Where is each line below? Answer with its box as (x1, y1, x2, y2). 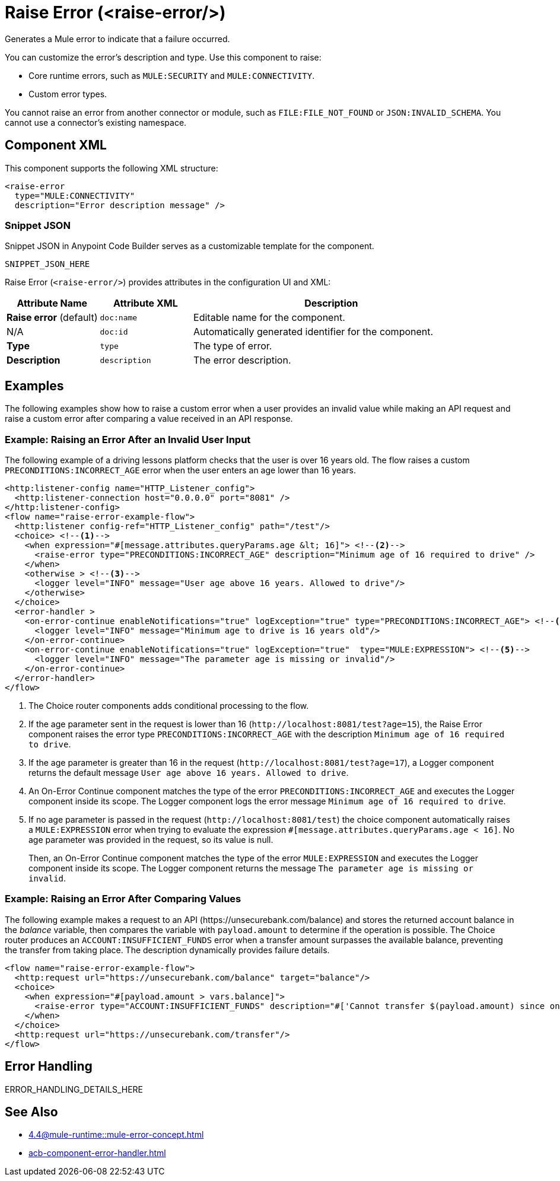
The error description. (193, 354, 291, 367)
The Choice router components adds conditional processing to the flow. (28, 700, 309, 711)
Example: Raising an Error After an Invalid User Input (5, 433, 251, 445)
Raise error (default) (7, 311, 98, 324)
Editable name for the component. (193, 311, 345, 324)
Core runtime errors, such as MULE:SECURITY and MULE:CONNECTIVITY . (28, 70, 315, 81)
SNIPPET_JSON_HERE (5, 259, 90, 269)
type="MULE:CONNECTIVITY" (14, 190, 135, 200)
